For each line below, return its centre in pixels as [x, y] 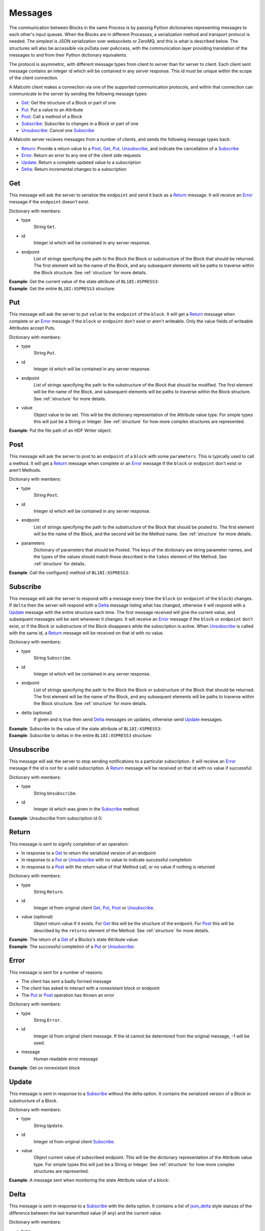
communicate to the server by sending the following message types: [79, 94]
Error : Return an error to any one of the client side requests [81, 156]
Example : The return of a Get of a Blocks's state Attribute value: [74, 939]
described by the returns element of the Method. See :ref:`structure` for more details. [121, 930]
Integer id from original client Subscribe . [74, 1141]
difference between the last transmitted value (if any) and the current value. [85, 1213]
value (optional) [37, 917]
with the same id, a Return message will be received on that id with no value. [87, 633]
